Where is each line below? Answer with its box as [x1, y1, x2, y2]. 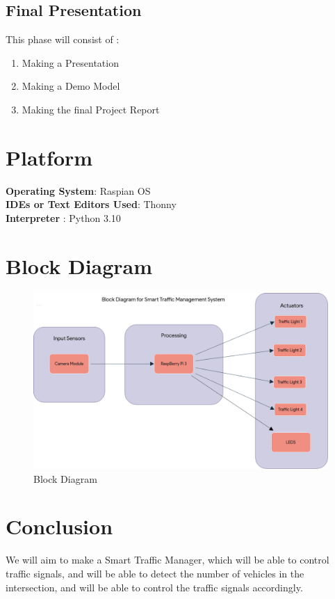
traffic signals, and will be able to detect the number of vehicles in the [6, 566, 304, 580]
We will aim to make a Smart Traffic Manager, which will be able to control [6, 552, 329, 567]
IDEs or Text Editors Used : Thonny [6, 197, 177, 211]
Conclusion [6, 512, 113, 541]
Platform [6, 143, 93, 171]
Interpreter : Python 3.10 [6, 210, 121, 225]
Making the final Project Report [22, 102, 160, 116]
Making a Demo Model [22, 79, 120, 93]
